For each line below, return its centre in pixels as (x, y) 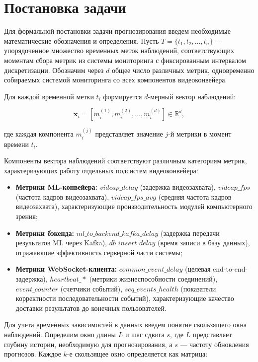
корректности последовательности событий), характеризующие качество (125, 298)
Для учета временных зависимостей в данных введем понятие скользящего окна (126, 325)
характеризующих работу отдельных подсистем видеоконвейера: (101, 170)
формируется (123, 96)
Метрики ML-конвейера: (57, 187)
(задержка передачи (190, 233)
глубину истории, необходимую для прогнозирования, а (88, 344)
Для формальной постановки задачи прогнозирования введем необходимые (117, 31)
